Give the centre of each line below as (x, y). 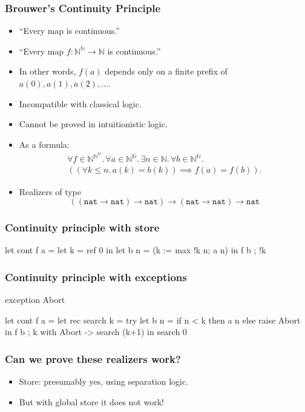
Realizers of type (50, 191)
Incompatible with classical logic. (80, 103)
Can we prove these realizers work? (93, 358)
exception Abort (35, 300)
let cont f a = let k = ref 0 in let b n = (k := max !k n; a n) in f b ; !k (136, 250)
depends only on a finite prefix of (166, 71)
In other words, (48, 71)
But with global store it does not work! (91, 401)
